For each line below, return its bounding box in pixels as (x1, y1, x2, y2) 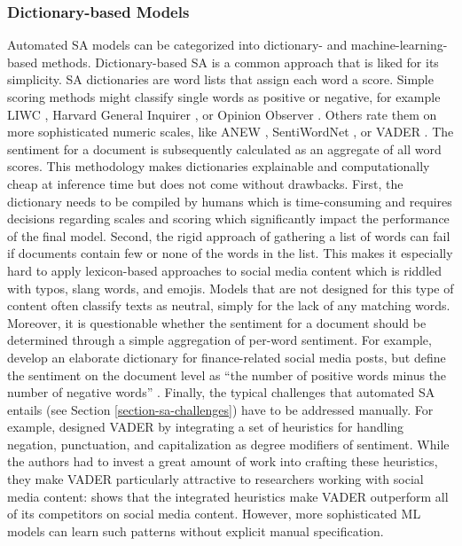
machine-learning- (350, 35, 448, 54)
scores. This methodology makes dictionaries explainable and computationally (7, 157, 430, 175)
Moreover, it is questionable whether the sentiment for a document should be (7, 313, 427, 331)
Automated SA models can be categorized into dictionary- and (7, 35, 348, 54)
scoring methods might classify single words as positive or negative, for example (7, 88, 441, 105)
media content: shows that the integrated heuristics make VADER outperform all (7, 487, 449, 505)
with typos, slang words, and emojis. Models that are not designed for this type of (7, 278, 454, 297)
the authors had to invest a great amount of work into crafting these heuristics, (7, 452, 438, 471)
